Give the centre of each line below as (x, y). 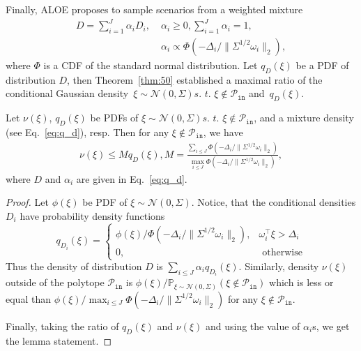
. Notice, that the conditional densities (274, 202)
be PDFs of (114, 118)
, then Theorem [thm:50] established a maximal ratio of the (194, 79)
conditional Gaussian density (67, 93)
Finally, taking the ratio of (62, 326)
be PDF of (105, 202)
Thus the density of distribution (74, 266)
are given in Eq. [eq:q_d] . (132, 178)
